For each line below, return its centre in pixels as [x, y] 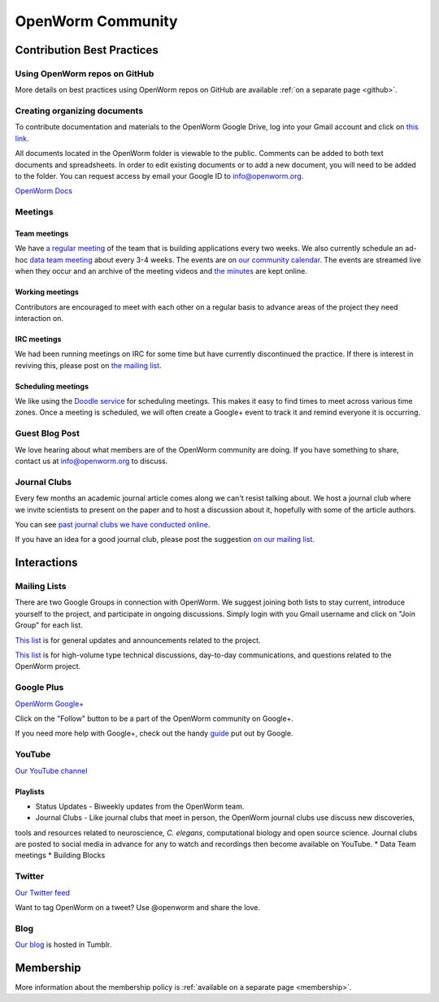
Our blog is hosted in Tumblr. [63, 945]
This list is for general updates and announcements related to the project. [138, 640]
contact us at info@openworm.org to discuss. [91, 461]
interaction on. [39, 318]
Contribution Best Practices [87, 50]
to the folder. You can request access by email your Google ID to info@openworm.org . [159, 176]
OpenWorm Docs [44, 191]
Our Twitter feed [43, 892]
